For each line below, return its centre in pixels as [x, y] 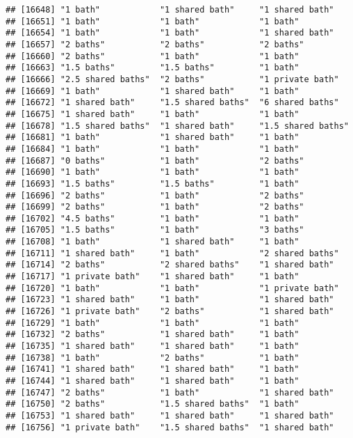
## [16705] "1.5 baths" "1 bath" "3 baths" [155, 230]
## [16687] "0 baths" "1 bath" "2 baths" [155, 161]
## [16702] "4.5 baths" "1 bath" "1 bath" [153, 218]
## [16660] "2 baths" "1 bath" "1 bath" [153, 56]
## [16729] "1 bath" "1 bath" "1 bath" [153, 323]
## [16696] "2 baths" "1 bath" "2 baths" [155, 195]
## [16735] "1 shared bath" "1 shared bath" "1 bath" [153, 346]
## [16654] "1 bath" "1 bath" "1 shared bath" [170, 33]
